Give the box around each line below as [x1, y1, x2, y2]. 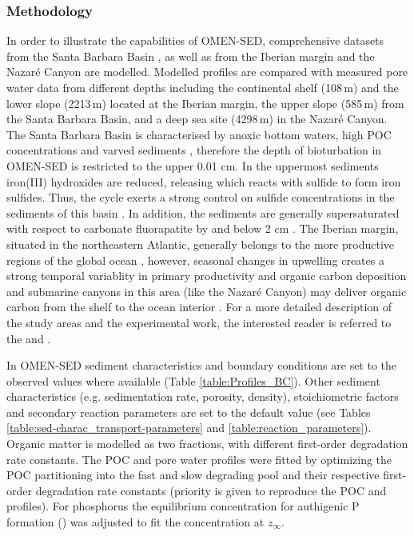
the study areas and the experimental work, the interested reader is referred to [6, 314, 392, 330]
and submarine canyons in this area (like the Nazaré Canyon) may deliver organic [6, 282, 407, 299]
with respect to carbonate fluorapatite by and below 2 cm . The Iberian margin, [6, 220, 399, 237]
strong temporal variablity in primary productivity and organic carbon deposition [6, 267, 407, 284]
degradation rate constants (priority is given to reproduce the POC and [35, 482, 387, 498]
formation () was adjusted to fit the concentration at [6, 514, 265, 530]
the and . [6, 330, 51, 346]
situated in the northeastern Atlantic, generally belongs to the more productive [6, 235, 395, 252]
